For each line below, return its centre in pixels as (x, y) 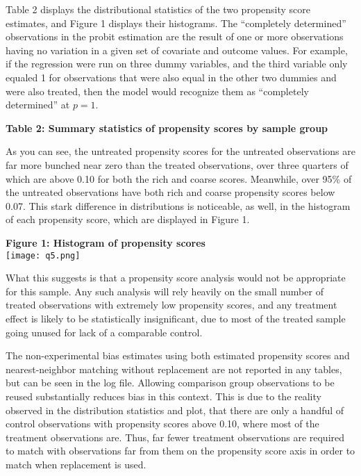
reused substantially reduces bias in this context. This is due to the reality (163, 396)
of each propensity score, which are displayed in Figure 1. (128, 219)
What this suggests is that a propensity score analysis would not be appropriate (176, 278)
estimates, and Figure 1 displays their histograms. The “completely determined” (176, 23)
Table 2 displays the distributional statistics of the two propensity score (158, 9)
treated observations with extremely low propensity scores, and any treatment (171, 305)
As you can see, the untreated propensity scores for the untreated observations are (180, 151)
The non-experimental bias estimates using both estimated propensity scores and (178, 355)
